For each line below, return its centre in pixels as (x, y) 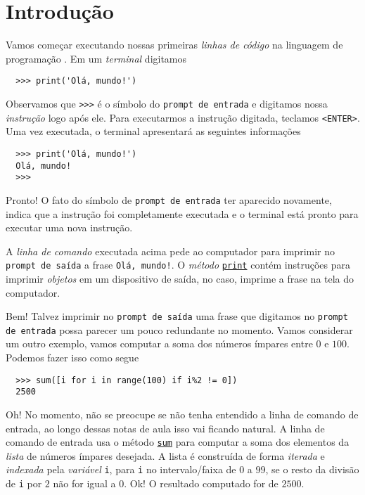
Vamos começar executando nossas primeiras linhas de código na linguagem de (174, 45)
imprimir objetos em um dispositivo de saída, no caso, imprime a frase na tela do (180, 278)
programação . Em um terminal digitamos (96, 58)
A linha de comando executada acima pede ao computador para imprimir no (171, 251)
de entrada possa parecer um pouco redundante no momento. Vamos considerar (179, 329)
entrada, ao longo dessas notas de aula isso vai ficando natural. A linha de (165, 428)
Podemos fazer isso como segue (72, 358)
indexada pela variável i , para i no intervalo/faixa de (121, 469)
